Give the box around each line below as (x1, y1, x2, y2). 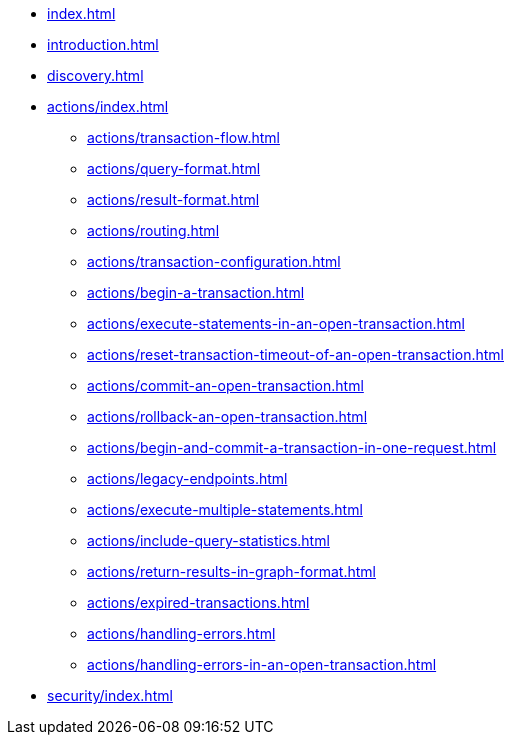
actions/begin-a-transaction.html (87, 284, 305, 301)
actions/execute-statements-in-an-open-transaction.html (87, 315, 465, 332)
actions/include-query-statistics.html (87, 532, 330, 549)
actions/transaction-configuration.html (87, 253, 341, 270)
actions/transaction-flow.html (87, 129, 280, 146)
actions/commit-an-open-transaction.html (87, 377, 364, 394)
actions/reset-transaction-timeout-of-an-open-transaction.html (87, 346, 504, 363)
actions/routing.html (87, 222, 220, 239)
